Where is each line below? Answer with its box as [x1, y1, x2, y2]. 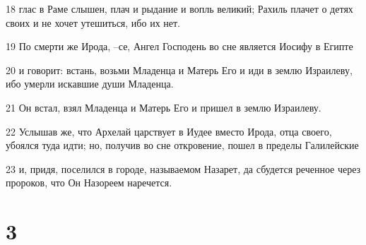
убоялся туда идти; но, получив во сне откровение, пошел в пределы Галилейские [6, 138, 359, 153]
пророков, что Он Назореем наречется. [6, 175, 172, 190]
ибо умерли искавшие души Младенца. [6, 76, 174, 91]
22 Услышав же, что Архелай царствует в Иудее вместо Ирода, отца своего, [6, 124, 332, 138]
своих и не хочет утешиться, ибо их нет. [6, 15, 181, 30]
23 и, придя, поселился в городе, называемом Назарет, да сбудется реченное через [6, 161, 361, 176]
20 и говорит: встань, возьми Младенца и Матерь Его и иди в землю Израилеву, [6, 62, 353, 77]
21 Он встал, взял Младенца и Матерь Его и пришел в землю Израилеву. [6, 100, 321, 114]
